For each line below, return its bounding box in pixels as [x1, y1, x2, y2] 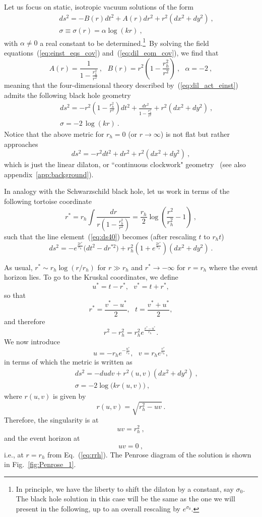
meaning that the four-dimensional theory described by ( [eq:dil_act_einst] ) [4, 79, 238, 90]
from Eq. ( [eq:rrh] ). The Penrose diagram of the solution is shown [47, 449, 251, 459]
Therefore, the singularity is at [4, 415, 99, 425]
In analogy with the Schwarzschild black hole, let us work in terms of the [4, 186, 230, 196]
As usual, [4, 262, 33, 272]
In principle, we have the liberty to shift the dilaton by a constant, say [16, 483, 234, 494]
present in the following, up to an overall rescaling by [16, 503, 180, 513]
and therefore [4, 316, 45, 326]
